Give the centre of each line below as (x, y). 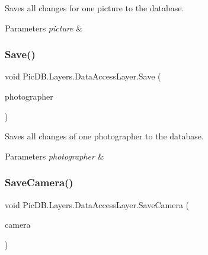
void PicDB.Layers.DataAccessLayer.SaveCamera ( (97, 204)
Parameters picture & (44, 28)
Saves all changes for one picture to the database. (95, 8)
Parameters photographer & (55, 156)
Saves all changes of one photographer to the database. (104, 136)
